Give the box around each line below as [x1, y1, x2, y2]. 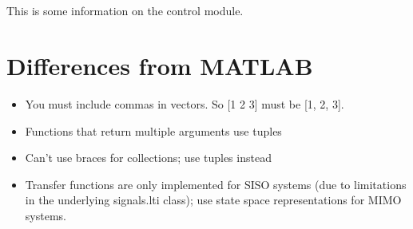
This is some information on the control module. [6, 2, 244, 19]
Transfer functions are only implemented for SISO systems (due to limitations [25, 176, 407, 192]
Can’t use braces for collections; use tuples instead [25, 149, 272, 166]
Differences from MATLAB [6, 49, 313, 81]
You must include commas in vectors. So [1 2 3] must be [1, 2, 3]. [25, 95, 344, 112]
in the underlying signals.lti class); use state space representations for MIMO [25, 191, 402, 208]
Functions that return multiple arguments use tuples [25, 122, 282, 139]
